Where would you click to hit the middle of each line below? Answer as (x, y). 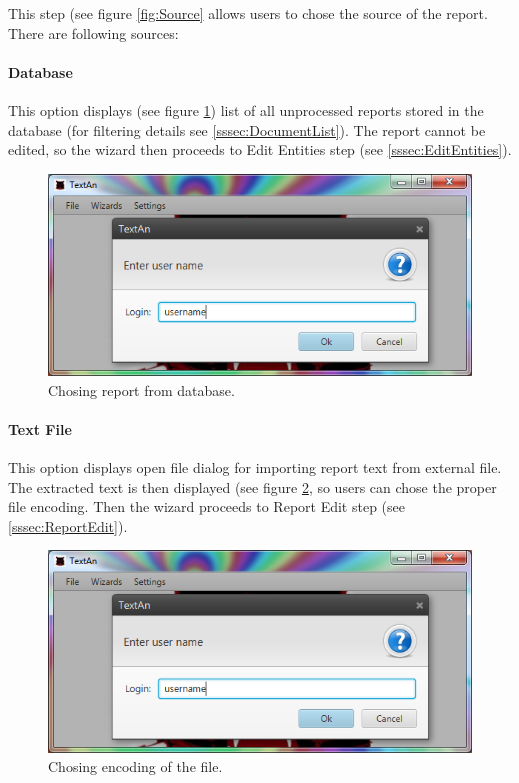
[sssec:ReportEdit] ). (68, 525)
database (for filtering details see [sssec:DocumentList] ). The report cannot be (247, 129)
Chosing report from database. (141, 389)
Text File (40, 428)
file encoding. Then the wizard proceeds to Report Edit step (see (206, 506)
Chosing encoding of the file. (135, 766)
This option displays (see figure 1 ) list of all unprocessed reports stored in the (246, 109)
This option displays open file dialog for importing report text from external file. (255, 467)
